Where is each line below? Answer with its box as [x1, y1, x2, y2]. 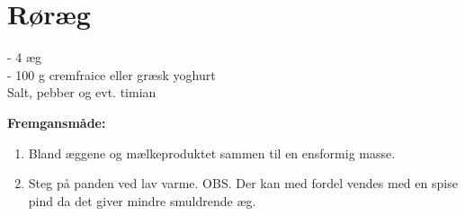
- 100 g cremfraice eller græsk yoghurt [7, 65, 216, 84]
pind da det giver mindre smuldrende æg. [28, 191, 256, 210]
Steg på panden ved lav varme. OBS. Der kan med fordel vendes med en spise [28, 174, 458, 193]
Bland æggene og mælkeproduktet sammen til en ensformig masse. [28, 143, 396, 162]
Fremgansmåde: [7, 112, 106, 131]
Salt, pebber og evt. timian [7, 83, 156, 102]
